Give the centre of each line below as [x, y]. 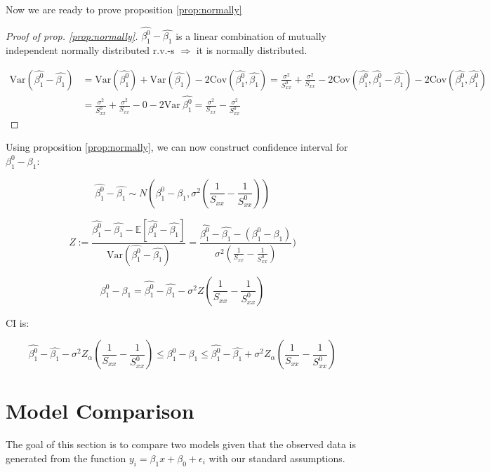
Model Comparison [100, 411]
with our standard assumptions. [277, 458]
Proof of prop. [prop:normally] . [72, 35]
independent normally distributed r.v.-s [90, 50]
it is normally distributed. [252, 50]
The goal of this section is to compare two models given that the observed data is [181, 444]
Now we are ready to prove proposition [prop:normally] [124, 9]
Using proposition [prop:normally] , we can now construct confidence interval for [177, 147]
